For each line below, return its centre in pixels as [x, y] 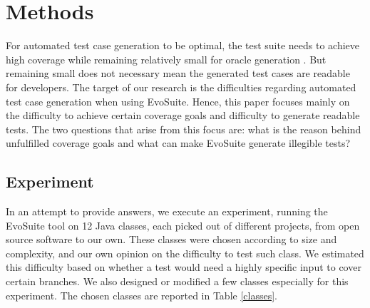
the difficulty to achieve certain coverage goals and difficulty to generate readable [183, 115]
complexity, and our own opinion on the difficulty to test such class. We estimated [185, 253]
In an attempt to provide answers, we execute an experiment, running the [167, 211]
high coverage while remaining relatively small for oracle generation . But [166, 59]
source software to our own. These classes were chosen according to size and [171, 239]
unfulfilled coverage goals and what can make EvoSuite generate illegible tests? [178, 143]
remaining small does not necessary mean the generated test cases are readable [178, 73]
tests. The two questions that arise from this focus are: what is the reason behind [184, 129]
